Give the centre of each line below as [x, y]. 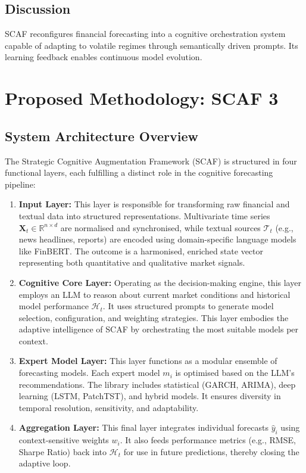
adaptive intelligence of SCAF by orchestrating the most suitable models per [159, 329]
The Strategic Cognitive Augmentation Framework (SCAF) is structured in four [151, 161]
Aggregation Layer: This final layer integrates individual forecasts [143, 427]
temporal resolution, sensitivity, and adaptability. [109, 407]
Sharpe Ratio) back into [63, 451]
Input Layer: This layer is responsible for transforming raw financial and [154, 204]
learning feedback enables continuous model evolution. [104, 57]
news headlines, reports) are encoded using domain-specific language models [157, 239]
